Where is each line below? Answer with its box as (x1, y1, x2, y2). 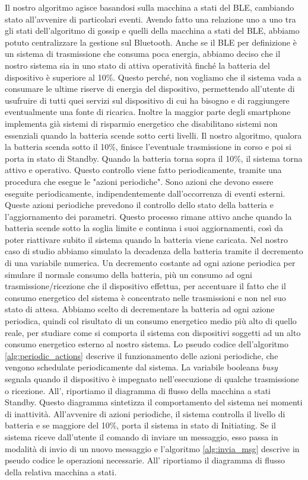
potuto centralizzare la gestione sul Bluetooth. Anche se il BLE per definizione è (5, 36, 297, 48)
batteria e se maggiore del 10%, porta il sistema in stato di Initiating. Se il (5, 419, 276, 431)
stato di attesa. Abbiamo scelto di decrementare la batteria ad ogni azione (5, 303, 275, 315)
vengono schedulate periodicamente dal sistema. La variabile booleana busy (5, 361, 278, 373)
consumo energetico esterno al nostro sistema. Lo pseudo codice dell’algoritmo (5, 338, 288, 350)
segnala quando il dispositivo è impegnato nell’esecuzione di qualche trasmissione (5, 373, 299, 385)
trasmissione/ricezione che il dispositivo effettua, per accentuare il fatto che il (5, 280, 286, 292)
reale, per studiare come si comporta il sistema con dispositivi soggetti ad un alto (5, 326, 301, 338)
